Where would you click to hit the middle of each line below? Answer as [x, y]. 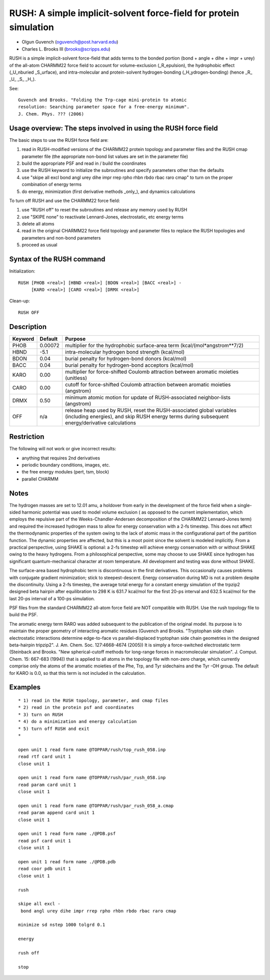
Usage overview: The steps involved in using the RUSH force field [113, 128]
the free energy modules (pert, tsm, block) [65, 472]
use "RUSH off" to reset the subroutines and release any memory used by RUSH [104, 210]
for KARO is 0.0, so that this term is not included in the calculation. [77, 673]
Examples [25, 687]
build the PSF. [23, 615]
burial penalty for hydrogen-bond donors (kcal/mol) [126, 358]
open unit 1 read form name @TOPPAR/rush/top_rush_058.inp [92, 750]
